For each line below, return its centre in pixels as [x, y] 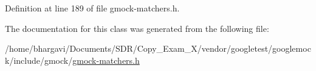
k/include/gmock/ [39, 60]
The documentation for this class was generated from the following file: [137, 28]
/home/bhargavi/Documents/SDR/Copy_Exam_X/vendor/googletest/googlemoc [158, 48]
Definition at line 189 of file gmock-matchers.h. [92, 8]
